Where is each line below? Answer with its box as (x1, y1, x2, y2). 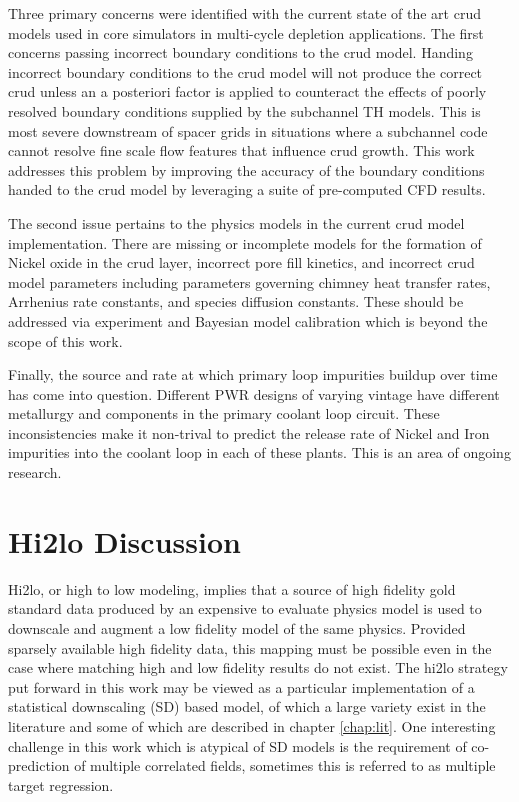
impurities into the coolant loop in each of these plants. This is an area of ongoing (8, 442, 511, 463)
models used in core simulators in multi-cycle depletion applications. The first (8, 22, 484, 43)
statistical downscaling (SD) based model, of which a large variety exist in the (8, 696, 486, 717)
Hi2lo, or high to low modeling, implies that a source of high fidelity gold (8, 578, 456, 599)
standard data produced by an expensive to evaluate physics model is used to (8, 598, 482, 619)
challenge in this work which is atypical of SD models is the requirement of (8, 735, 467, 756)
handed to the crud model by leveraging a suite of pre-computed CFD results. (8, 179, 486, 200)
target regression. (8, 774, 114, 795)
